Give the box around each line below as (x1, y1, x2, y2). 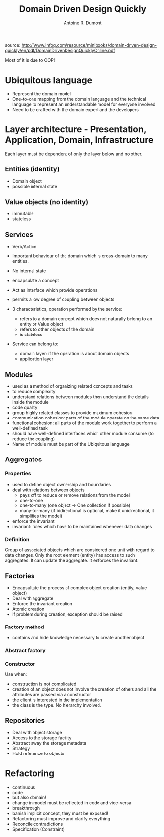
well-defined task (12, 425, 48, 431)
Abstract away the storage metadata (12, 740, 87, 746)
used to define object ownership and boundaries (12, 481, 111, 487)
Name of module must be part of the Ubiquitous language (12, 441, 130, 447)
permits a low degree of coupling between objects (12, 296, 115, 302)
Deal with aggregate (12, 595, 54, 601)
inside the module (12, 399, 49, 405)
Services (5, 230, 33, 239)
